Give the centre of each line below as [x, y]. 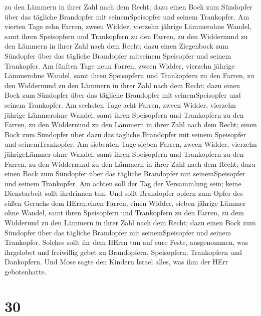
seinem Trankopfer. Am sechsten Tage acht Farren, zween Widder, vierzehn [120, 104]
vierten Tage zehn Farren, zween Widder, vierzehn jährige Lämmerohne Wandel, [128, 26]
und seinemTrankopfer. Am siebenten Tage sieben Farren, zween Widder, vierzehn [131, 144]
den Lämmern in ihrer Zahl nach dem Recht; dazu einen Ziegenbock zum [116, 46]
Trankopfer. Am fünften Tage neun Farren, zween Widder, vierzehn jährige [120, 65]
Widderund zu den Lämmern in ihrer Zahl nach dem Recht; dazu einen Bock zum [130, 223]
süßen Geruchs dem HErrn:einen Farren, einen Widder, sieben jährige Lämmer [125, 203]
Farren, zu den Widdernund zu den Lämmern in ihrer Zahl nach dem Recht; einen [131, 124]
